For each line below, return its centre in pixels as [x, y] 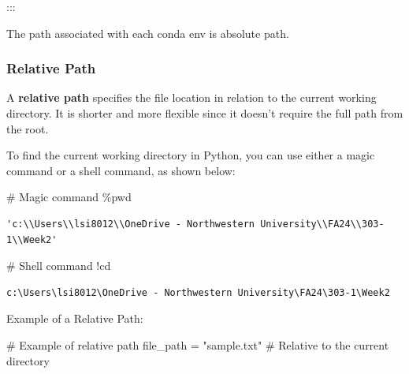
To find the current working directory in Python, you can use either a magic [191, 155]
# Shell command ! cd [59, 266]
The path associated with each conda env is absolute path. [148, 33]
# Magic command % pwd [69, 197]
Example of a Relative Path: [75, 318]
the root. [28, 128]
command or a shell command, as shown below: [121, 170]
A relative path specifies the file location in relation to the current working [191, 97]
